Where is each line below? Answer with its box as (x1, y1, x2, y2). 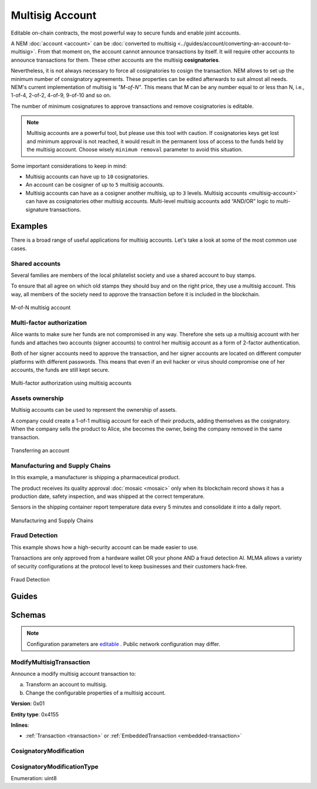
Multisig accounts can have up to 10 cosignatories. (25, 173, 149, 180)
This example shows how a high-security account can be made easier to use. (11, 543, 199, 551)
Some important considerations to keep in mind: (11, 162, 127, 170)
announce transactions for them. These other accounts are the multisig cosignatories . (11, 56, 220, 63)
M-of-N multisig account (11, 304, 70, 311)
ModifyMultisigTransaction (11, 658, 90, 666)
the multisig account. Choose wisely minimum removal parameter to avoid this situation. (26, 146, 243, 153)
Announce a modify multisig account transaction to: (11, 670, 136, 677)
